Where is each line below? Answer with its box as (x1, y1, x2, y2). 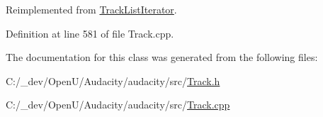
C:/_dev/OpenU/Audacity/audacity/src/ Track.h (6, 73, 220, 88)
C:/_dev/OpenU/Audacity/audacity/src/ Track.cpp (6, 97, 230, 112)
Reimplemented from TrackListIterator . (6, 2, 177, 16)
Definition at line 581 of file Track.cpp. (6, 26, 174, 40)
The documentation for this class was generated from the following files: (6, 50, 318, 65)
